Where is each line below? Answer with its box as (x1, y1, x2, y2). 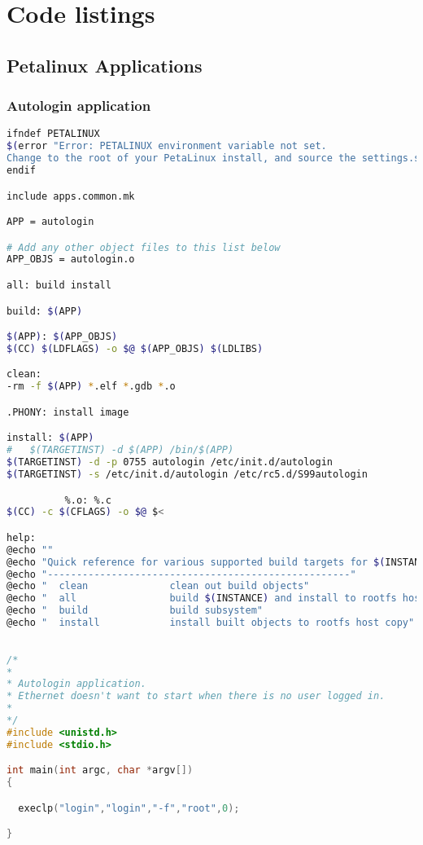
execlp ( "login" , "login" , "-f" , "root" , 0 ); (18, 802, 240, 814)
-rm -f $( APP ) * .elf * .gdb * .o (7, 381, 176, 393)
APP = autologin (7, 216, 94, 228)
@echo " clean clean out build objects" (7, 580, 310, 592)
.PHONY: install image (7, 406, 129, 418)
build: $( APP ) (7, 305, 83, 317)
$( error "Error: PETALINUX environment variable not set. (7, 140, 327, 152)
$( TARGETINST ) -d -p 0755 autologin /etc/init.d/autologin (7, 456, 333, 469)
